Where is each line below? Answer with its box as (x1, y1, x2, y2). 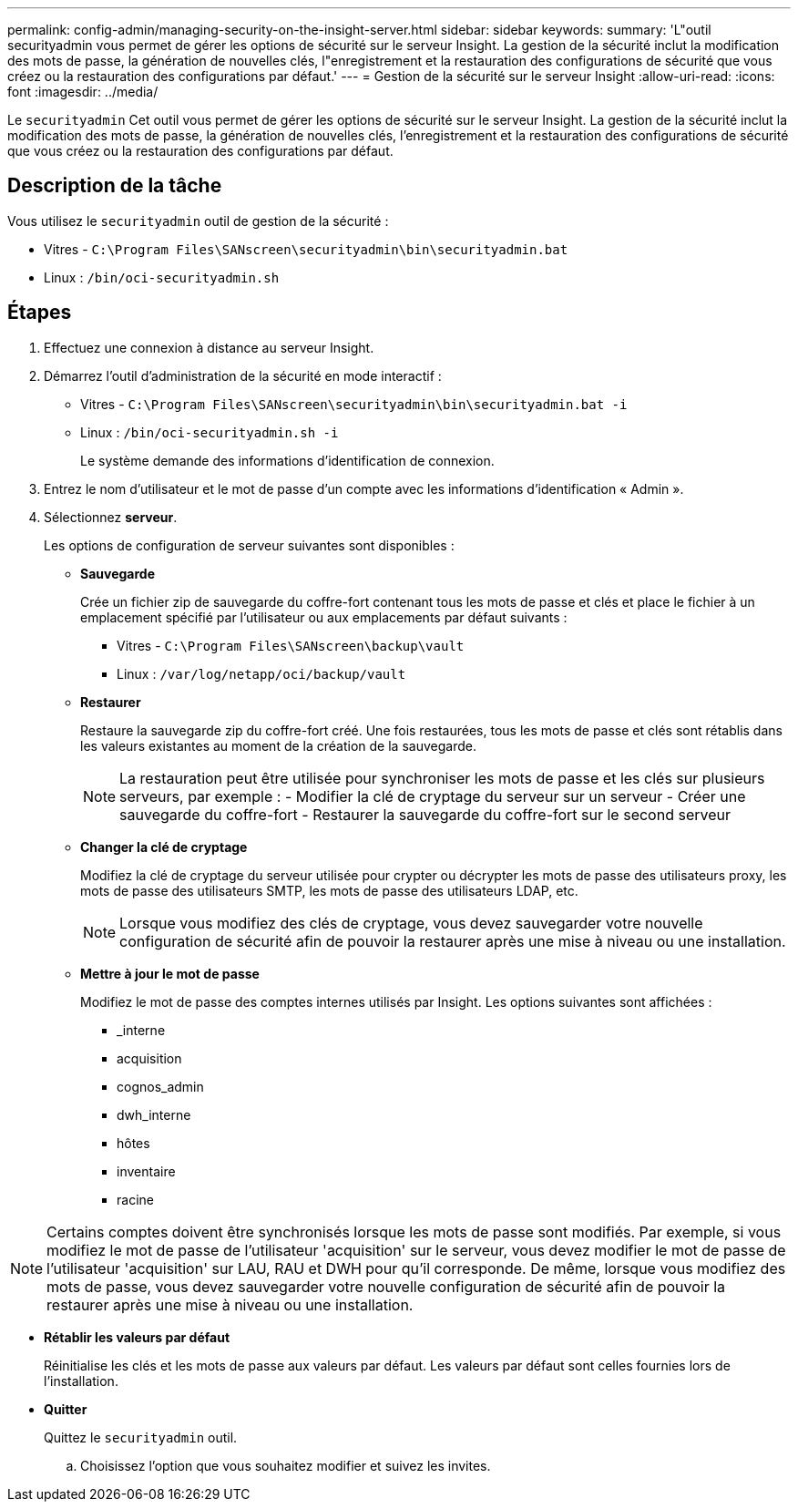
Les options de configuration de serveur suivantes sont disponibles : (44, 537, 455, 553)
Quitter (44, 1401, 87, 1417)
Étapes (7, 301, 72, 324)
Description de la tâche (7, 174, 222, 198)
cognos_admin (117, 1078, 204, 1094)
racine (117, 1191, 154, 1207)
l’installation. (44, 1372, 118, 1389)
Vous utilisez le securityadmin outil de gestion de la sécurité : (7, 212, 389, 229)
